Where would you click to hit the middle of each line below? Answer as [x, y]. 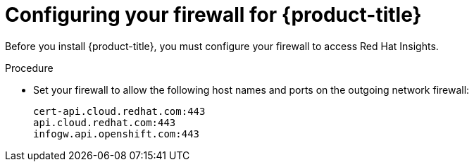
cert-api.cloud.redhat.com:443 [119, 111]
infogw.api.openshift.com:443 [117, 134]
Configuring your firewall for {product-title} [213, 15]
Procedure [29, 68]
